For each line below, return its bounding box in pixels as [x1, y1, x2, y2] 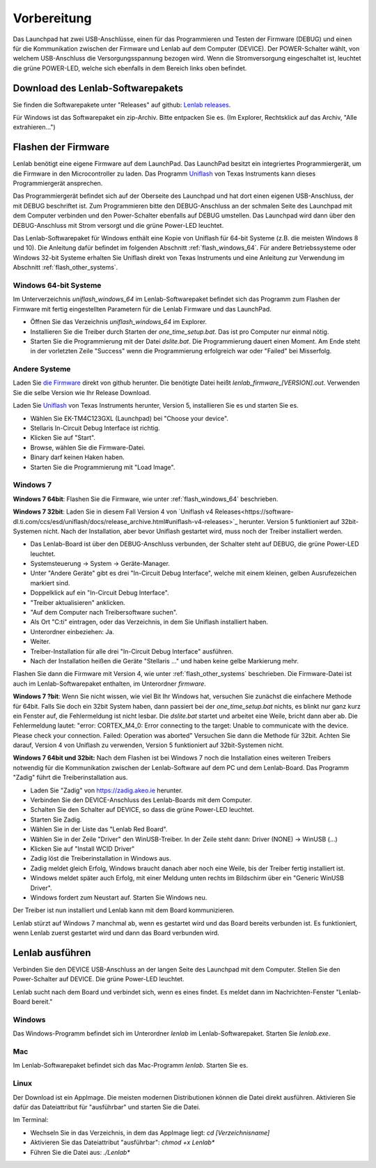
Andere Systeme [13, 364, 71, 374]
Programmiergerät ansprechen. [13, 179, 103, 187]
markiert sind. [30, 578, 70, 587]
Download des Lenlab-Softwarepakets [13, 82, 184, 94]
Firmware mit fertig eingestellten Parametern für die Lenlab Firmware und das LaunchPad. [13, 305, 272, 313]
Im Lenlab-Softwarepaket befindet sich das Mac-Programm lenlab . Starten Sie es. [13, 1061, 249, 1070]
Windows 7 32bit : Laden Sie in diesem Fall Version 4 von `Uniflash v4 [13, 507, 214, 516]
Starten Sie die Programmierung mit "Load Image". [30, 463, 175, 471]
